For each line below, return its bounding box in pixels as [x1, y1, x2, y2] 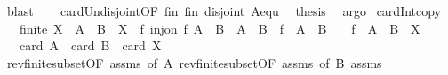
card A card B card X [19, 36, 162, 55]
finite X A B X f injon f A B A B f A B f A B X [19, 19, 420, 37]
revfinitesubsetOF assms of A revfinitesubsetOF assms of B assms [6, 53, 382, 71]
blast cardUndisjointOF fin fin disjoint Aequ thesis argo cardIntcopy [6, 2, 442, 19]
